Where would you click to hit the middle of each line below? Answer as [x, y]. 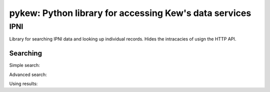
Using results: [23, 84]
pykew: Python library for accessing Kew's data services [130, 13]
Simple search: [24, 65]
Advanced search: [28, 74]
